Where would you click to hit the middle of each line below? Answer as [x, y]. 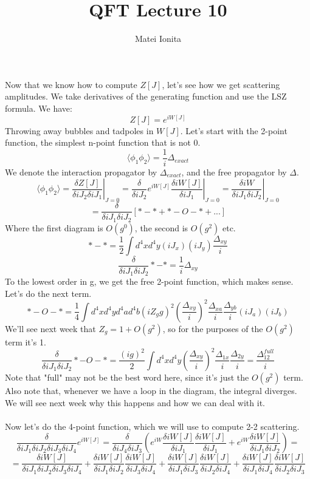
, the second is [161, 227]
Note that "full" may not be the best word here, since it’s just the [127, 377]
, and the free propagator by [234, 172]
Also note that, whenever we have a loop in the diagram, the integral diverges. [151, 390]
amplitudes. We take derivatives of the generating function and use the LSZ [146, 96]
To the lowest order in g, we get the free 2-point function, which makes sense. [149, 281]
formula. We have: [39, 108]
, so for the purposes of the [213, 328]
